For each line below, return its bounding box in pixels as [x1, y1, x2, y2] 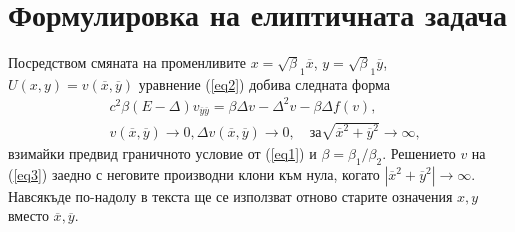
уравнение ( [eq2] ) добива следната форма [138, 73, 390, 94]
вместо [8, 205, 49, 226]
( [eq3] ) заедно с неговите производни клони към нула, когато [8, 163, 380, 184]
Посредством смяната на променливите [8, 52, 247, 73]
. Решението [382, 142, 456, 163]
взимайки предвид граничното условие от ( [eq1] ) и [8, 142, 317, 163]
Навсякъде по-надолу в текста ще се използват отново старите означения [8, 185, 453, 206]
